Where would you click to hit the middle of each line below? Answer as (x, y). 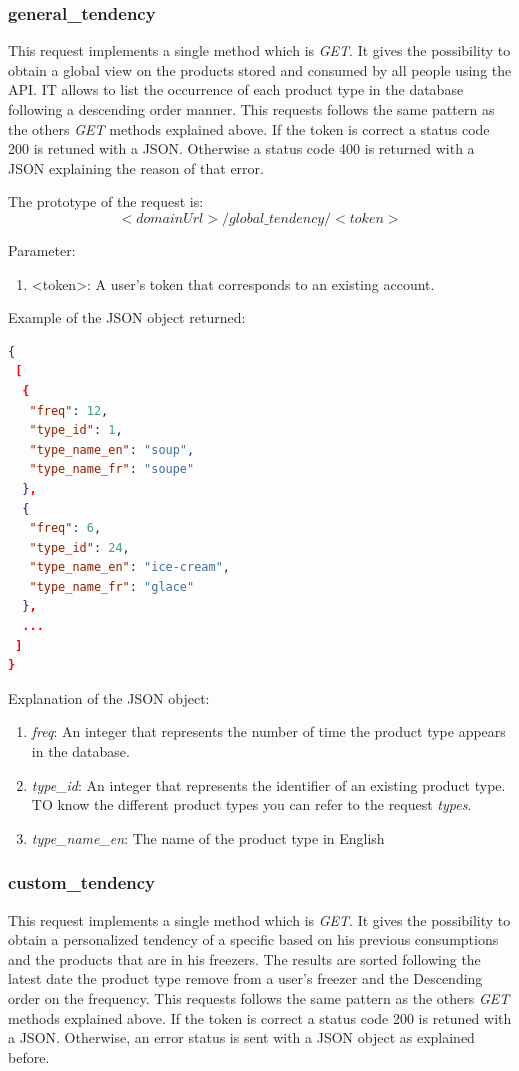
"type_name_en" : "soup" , (112, 449)
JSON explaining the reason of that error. (136, 167)
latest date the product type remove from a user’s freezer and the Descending (245, 978)
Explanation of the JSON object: (109, 697)
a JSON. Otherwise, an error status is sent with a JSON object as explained (241, 1037)
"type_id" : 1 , (76, 430)
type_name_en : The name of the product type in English (208, 837)
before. (29, 1056)
